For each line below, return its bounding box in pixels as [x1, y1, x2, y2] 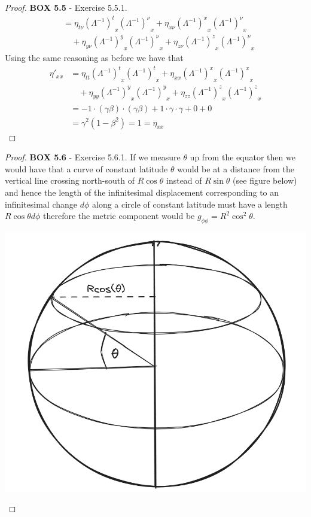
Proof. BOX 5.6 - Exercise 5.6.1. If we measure [5, 151, 181, 163]
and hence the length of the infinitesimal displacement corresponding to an [5, 185, 279, 198]
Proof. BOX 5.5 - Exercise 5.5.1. [5, 1, 127, 13]
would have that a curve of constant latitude [5, 162, 168, 175]
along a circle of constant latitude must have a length [92, 197, 288, 210]
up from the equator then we [190, 151, 295, 163]
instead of [166, 174, 202, 187]
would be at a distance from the [177, 162, 294, 175]
